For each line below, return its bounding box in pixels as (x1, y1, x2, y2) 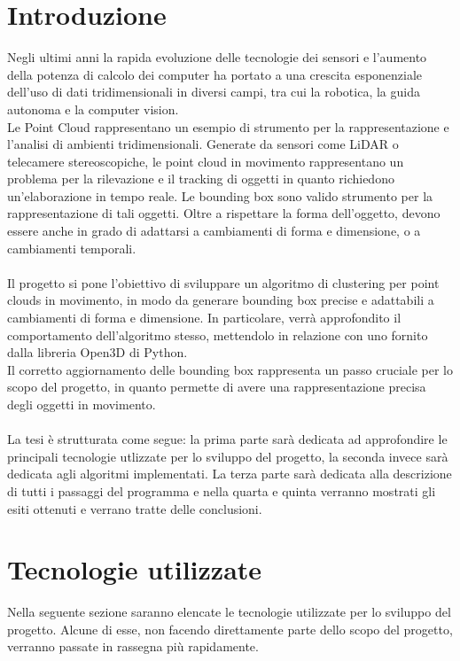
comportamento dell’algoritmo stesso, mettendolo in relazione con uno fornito (7, 325, 428, 344)
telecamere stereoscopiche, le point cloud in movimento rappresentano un (7, 152, 404, 170)
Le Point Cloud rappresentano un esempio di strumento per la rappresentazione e (7, 117, 449, 136)
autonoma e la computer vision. (7, 99, 179, 118)
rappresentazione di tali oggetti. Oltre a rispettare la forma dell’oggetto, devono (7, 204, 441, 222)
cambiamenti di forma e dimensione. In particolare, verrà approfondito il (7, 308, 402, 327)
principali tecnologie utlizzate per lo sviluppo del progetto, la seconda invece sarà (7, 447, 448, 465)
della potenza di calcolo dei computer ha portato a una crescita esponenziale (7, 65, 423, 83)
